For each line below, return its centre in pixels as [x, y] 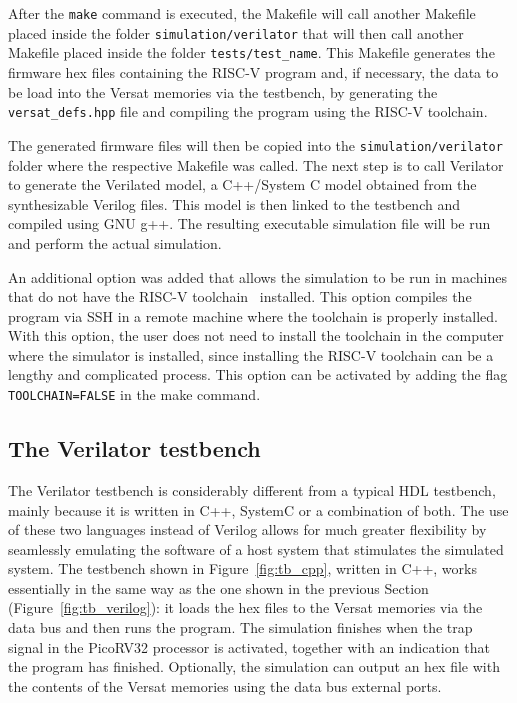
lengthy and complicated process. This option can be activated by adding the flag [258, 374]
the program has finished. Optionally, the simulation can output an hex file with [254, 666]
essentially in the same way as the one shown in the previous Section [218, 587]
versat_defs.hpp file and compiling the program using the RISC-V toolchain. [248, 111]
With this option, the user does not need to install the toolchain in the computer [256, 335]
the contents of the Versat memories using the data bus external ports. [225, 685]
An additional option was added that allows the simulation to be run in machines [257, 276]
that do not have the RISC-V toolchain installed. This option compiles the [240, 296]
